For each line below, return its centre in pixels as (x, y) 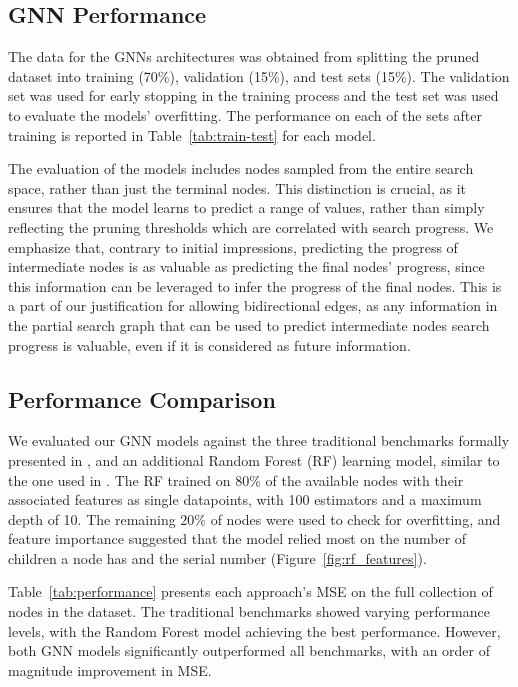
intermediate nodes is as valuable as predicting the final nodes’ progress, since (246, 266)
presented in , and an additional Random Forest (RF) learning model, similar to (254, 459)
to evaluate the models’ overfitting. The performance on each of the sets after (245, 114)
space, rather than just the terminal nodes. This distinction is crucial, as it (237, 187)
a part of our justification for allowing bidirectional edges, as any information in (253, 305)
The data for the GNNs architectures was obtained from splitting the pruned (244, 56)
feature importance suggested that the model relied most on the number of (237, 538)
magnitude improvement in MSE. (110, 669)
